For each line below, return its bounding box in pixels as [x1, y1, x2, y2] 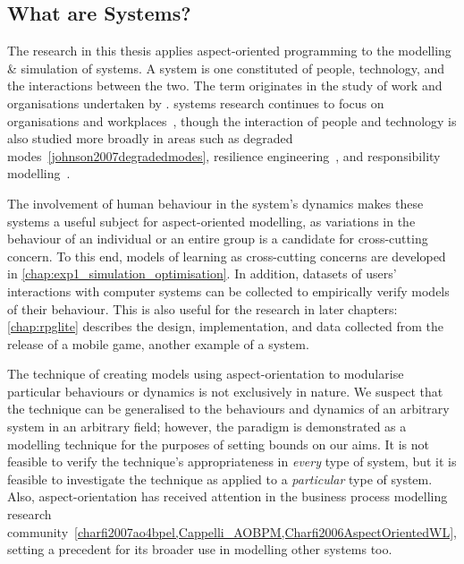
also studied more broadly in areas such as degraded [7, 129, 293, 148]
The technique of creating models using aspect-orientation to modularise [7, 364, 404, 383]
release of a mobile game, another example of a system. [7, 334, 309, 353]
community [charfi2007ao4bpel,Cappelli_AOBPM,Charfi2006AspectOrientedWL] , [7, 522, 457, 541]
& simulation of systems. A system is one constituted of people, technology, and [7, 58, 445, 77]
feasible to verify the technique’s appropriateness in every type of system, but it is [7, 452, 457, 471]
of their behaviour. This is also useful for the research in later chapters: [7, 299, 398, 318]
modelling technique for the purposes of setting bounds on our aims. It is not [7, 434, 429, 453]
